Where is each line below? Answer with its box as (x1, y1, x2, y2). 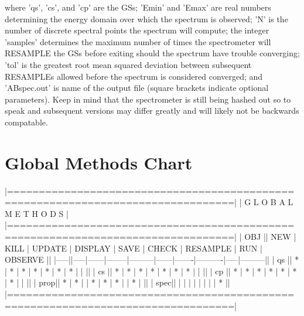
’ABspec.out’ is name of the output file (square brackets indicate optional (5, 81, 269, 94)
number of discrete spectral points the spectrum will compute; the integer (5, 24, 269, 36)
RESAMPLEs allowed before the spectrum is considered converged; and (5, 70, 263, 82)
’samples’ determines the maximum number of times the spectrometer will (5, 35, 271, 47)
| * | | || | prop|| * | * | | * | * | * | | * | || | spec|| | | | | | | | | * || (5, 276, 230, 288)
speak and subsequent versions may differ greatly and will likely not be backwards (5, 104, 299, 117)
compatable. (5, 115, 48, 128)
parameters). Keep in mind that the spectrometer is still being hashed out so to (5, 93, 291, 105)
